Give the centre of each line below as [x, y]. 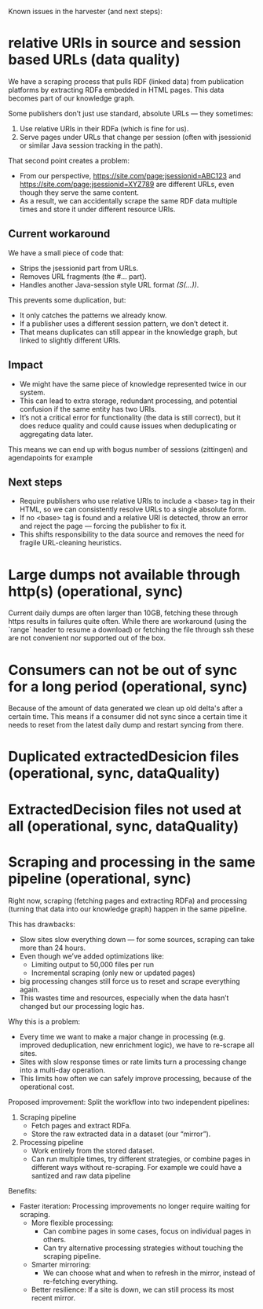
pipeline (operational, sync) [100, 878]
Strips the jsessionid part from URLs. [79, 268]
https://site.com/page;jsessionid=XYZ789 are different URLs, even [127, 184]
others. [55, 1239]
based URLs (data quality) [94, 60]
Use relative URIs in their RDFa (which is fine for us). [104, 128]
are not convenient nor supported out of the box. [87, 638]
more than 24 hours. [53, 948]
